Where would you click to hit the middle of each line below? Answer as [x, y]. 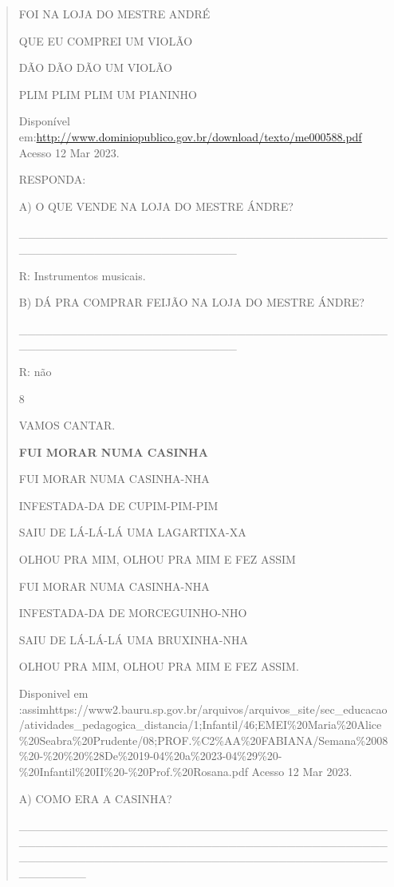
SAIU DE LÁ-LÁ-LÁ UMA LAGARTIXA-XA [132, 532]
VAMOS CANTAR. [67, 425]
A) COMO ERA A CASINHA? [95, 798]
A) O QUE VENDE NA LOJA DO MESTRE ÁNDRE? [156, 206]
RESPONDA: [52, 179]
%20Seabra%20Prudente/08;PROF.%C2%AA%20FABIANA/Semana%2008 [203, 740]
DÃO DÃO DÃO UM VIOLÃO [95, 67]
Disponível [44, 121]
